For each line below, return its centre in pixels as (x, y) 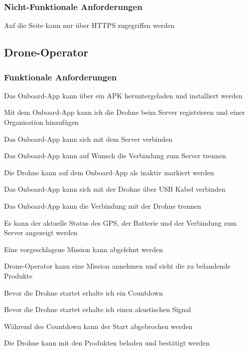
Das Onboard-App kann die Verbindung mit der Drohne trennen (103, 205)
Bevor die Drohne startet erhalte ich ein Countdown (84, 292)
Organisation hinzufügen (41, 122)
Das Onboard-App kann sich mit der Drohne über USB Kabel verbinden (115, 189)
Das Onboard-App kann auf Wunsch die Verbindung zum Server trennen (115, 156)
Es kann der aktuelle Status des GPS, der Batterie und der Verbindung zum (121, 222)
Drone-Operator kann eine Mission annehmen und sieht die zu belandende (117, 266)
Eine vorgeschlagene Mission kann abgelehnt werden (84, 249)
